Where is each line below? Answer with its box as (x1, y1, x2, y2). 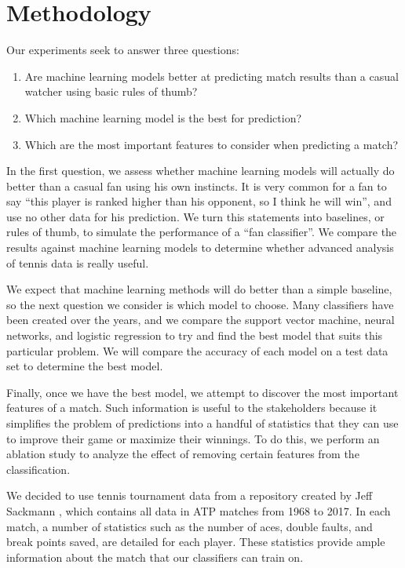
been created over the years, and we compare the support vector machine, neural (6, 311, 395, 328)
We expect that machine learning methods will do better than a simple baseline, (6, 281, 392, 297)
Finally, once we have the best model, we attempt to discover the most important (6, 384, 399, 400)
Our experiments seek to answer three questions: (6, 42, 239, 58)
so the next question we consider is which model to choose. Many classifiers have (6, 296, 394, 312)
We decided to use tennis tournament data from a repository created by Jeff (6, 487, 373, 504)
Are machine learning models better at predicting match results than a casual (24, 67, 399, 84)
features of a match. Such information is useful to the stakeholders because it (6, 399, 378, 416)
